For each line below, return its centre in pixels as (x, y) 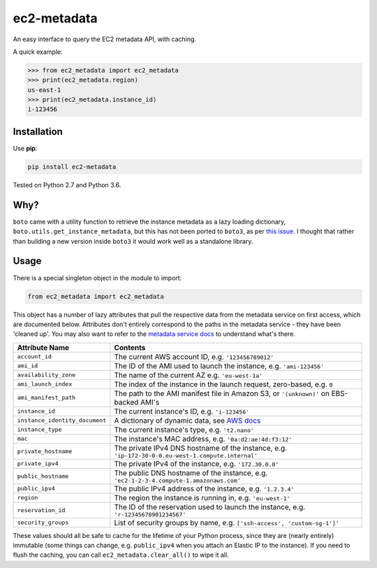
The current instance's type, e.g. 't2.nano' (184, 430)
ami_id (28, 366)
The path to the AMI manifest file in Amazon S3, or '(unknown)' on (222, 393)
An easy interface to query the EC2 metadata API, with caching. (105, 39)
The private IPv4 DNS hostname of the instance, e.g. (201, 448)
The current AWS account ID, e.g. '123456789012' (194, 356)
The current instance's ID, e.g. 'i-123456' (182, 411)
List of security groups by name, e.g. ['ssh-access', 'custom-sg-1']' (227, 523)
